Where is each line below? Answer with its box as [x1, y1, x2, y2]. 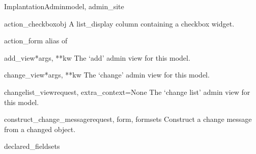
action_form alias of [4, 35, 68, 46]
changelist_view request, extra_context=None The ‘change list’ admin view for [4, 86, 250, 97]
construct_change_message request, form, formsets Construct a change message [4, 114, 252, 124]
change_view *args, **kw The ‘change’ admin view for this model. [4, 69, 210, 80]
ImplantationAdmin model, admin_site [4, 1, 124, 11]
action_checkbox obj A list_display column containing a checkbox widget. [4, 18, 235, 29]
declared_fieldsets [4, 141, 60, 151]
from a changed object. [4, 123, 76, 134]
